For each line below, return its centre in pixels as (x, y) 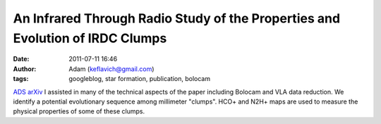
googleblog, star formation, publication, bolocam (140, 79)
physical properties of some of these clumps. (79, 111)
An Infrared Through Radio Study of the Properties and (177, 18)
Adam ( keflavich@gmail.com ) (111, 69)
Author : (25, 69)
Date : (21, 59)
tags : (21, 79)
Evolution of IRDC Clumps (90, 38)
